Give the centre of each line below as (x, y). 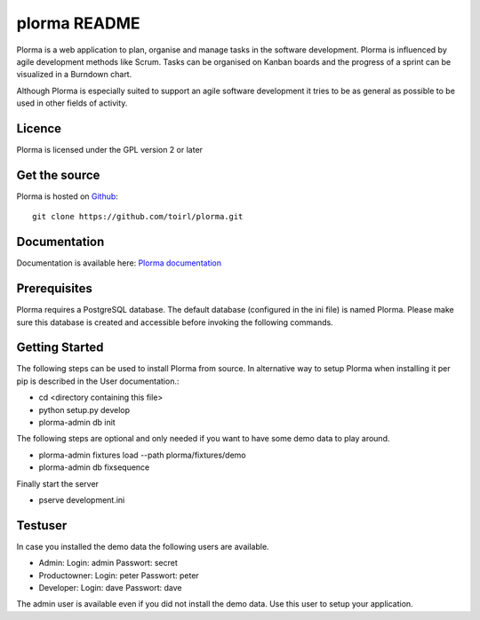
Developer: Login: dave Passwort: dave (110, 588)
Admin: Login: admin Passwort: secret (108, 563)
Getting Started (60, 348)
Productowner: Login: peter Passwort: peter (119, 575)
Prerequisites (54, 289)
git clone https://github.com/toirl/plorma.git (138, 217)
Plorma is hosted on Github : (68, 196)
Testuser (42, 525)
